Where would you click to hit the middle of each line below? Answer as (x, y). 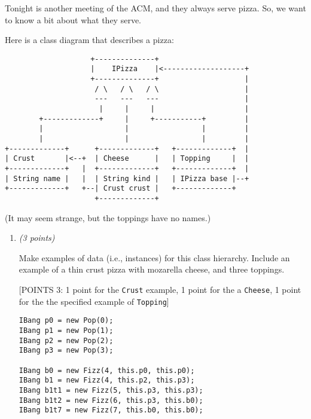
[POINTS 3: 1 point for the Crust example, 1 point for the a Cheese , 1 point (160, 289)
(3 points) (37, 238)
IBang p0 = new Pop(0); (66, 321)
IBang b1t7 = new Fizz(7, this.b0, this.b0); (111, 410)
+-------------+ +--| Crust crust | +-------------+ (121, 189)
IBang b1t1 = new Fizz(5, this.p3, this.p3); (111, 390)
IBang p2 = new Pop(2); (66, 340)
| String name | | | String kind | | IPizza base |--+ (127, 178)
